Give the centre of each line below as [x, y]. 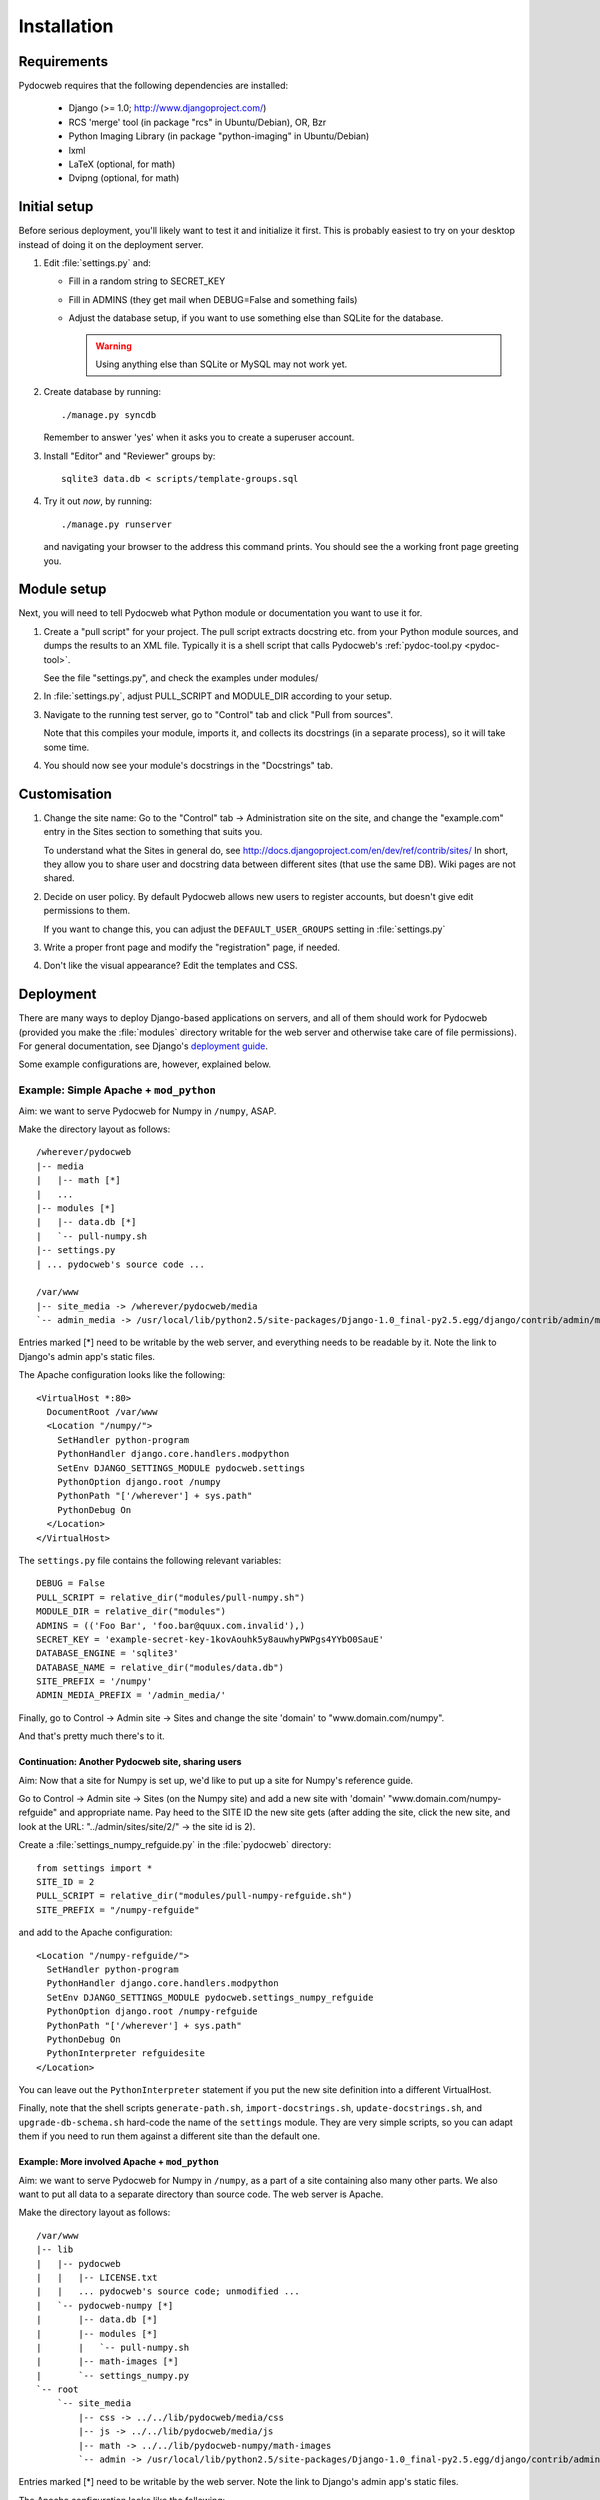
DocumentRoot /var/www [102, 1412]
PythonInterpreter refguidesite [125, 2053]
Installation [66, 26]
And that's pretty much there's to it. [91, 1736]
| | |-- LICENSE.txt [97, 2277]
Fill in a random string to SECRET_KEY [147, 281]
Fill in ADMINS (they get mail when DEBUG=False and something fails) [213, 299]
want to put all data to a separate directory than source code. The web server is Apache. [201, 2194]
